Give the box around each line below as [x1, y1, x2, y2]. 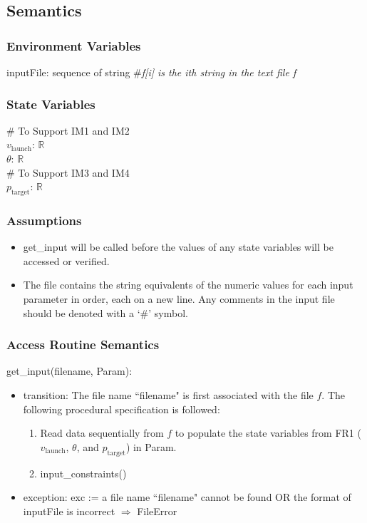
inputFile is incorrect [23, 503, 115, 518]
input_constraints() [40, 465, 127, 480]
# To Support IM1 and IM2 [6, 123, 130, 138]
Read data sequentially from [40, 425, 164, 440]
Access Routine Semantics [6, 336, 160, 353]
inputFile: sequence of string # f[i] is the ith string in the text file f [6, 65, 296, 79]
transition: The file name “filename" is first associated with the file [23, 387, 314, 402]
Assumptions [6, 211, 82, 229]
